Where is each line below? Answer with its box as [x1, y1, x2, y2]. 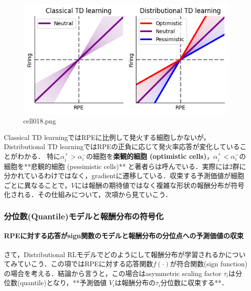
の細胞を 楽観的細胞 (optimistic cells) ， [86, 151, 213, 161]
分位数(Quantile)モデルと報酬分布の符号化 [4, 210, 164, 222]
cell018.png [23, 116, 56, 126]
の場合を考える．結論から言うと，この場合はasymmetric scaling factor [4, 268, 221, 278]
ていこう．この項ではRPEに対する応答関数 [17, 259, 153, 269]
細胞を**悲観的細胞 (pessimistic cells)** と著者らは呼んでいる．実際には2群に [4, 161, 246, 171]
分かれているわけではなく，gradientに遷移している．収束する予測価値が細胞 [4, 170, 244, 181]
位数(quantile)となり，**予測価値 [4, 277, 107, 288]
